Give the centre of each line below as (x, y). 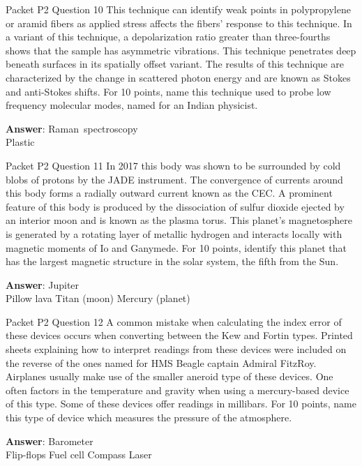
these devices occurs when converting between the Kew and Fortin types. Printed (179, 335)
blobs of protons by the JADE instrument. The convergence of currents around (174, 179)
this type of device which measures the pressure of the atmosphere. (149, 418)
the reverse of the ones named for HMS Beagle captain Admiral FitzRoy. (161, 362)
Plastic (20, 142)
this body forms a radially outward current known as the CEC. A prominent (169, 193)
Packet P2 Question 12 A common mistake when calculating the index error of (174, 321)
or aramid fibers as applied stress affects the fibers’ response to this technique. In (179, 23)
